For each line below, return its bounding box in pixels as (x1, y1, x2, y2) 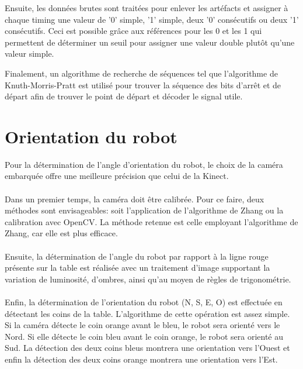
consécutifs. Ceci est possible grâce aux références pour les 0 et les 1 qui (5, 25, 262, 37)
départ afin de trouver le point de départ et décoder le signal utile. (5, 90, 243, 102)
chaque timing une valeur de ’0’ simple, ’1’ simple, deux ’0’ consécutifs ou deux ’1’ (5, 13, 299, 25)
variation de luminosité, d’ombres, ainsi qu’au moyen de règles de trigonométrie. (5, 273, 291, 285)
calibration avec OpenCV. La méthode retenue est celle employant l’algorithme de (5, 215, 298, 227)
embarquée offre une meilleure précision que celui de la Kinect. (5, 170, 229, 182)
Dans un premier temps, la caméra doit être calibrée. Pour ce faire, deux (5, 192, 264, 205)
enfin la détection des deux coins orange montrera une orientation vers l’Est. (5, 353, 278, 365)
